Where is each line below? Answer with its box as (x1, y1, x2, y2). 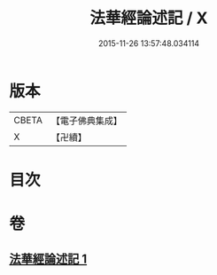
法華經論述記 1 (9, 252, 88, 267)
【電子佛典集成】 (50, 114, 122, 127)
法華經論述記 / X (89, 8, 208, 28)
